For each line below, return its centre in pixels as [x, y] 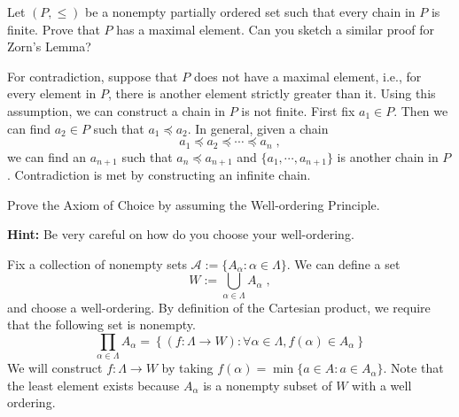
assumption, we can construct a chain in [117, 110]
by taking [187, 368]
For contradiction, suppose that [93, 76]
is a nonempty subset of [268, 385]
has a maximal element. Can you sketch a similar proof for [276, 29]
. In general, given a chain [258, 128]
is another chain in [388, 156]
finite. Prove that [54, 29]
